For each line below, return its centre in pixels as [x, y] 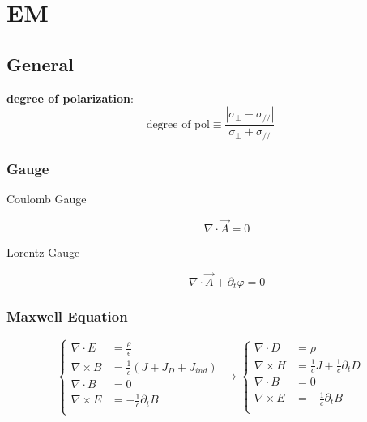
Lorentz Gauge [43, 251]
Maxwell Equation [67, 316]
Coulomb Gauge [47, 198]
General [40, 64]
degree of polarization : [70, 98]
